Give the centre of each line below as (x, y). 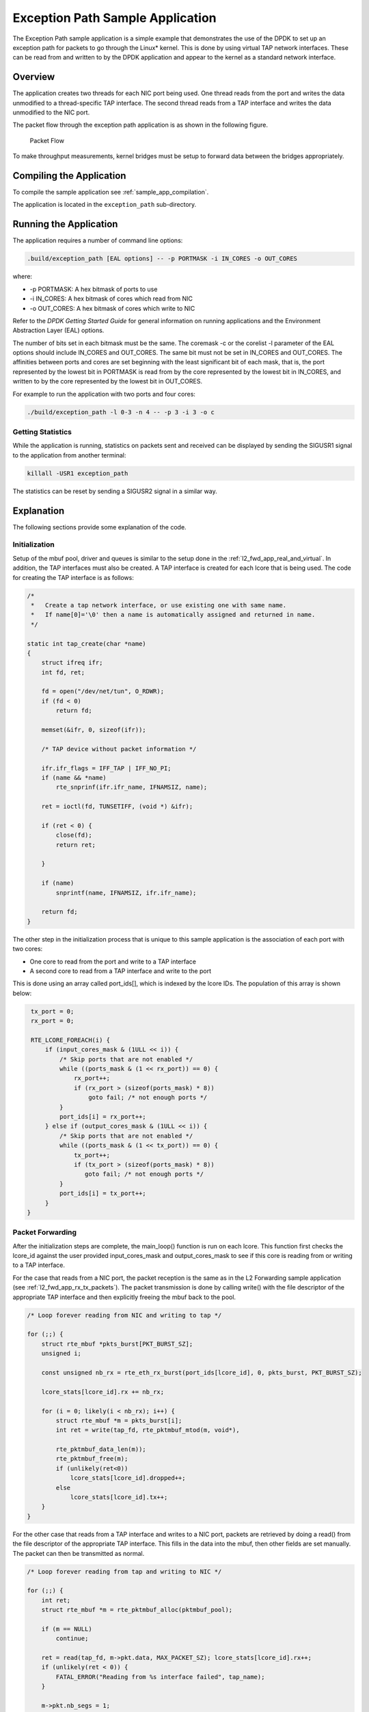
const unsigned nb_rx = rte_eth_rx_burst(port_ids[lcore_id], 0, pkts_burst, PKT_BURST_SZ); (202, 1372)
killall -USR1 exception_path (78, 473)
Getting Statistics (42, 432)
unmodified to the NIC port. (51, 112)
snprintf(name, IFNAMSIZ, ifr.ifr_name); (126, 893)
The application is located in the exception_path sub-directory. (105, 205)
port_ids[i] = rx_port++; (102, 1117)
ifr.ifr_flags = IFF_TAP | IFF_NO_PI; (106, 768)
